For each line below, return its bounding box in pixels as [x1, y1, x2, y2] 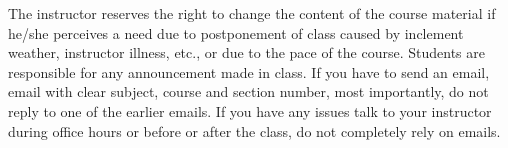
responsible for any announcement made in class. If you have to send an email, [8, 61, 490, 82]
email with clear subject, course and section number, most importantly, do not [8, 81, 489, 102]
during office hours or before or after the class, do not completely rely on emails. [8, 120, 501, 141]
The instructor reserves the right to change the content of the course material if [8, 3, 496, 23]
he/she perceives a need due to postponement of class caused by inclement [8, 22, 464, 43]
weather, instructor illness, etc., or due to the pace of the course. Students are [8, 42, 485, 63]
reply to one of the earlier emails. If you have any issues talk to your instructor [8, 100, 492, 121]
